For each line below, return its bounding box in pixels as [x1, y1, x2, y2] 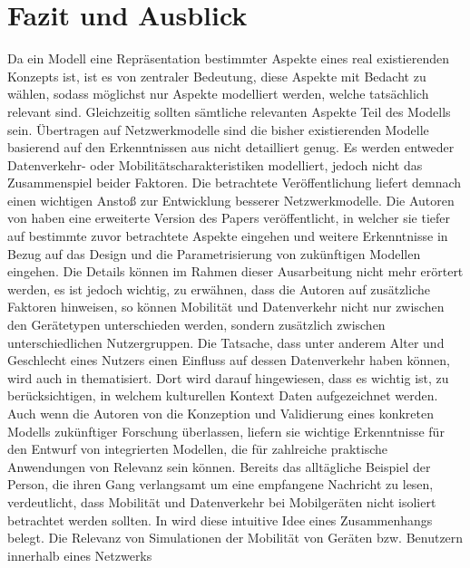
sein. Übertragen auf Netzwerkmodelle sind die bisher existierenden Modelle [7, 120, 429, 139]
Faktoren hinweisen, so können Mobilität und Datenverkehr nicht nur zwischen [7, 297, 445, 316]
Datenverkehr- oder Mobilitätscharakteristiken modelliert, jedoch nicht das [7, 155, 423, 174]
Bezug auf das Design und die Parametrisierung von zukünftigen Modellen [7, 244, 421, 263]
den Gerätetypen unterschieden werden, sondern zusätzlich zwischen [7, 315, 386, 334]
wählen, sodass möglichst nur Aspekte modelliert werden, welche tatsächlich [7, 84, 429, 103]
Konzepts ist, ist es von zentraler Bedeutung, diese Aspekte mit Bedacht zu [7, 66, 426, 85]
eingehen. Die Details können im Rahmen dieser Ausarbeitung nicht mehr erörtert [7, 262, 464, 281]
